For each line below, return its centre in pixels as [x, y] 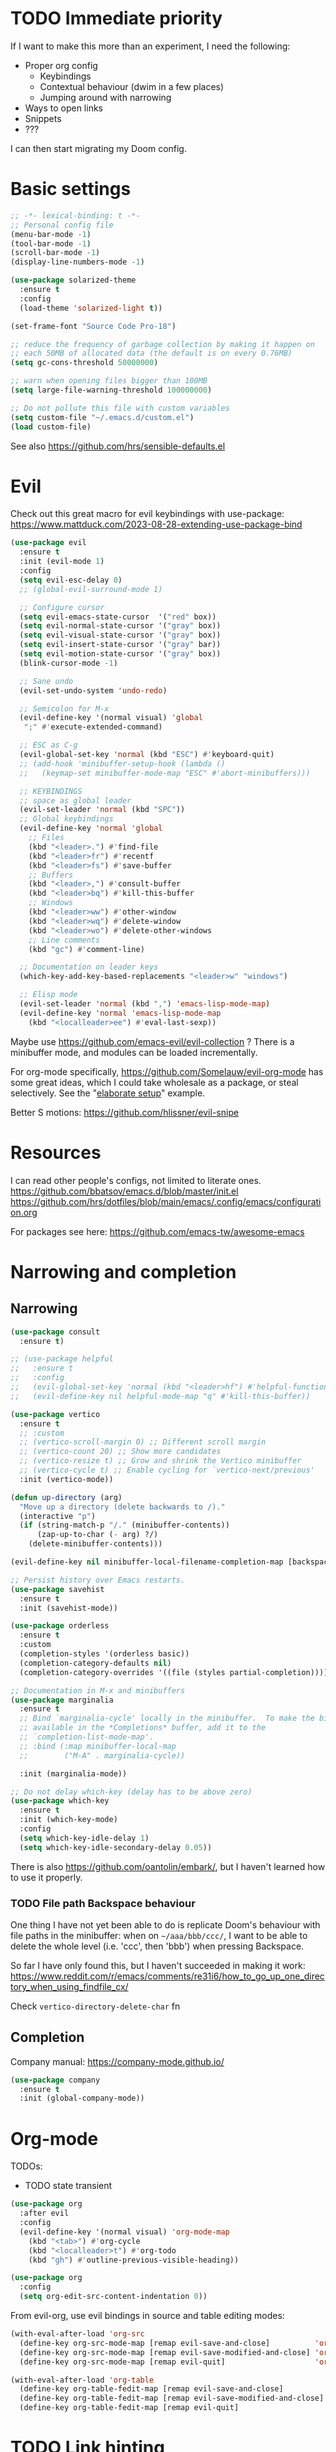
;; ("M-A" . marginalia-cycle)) [102, 1755]
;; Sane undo [46, 681]
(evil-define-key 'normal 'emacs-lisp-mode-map [120, 1013]
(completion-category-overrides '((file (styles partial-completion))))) [176, 1672]
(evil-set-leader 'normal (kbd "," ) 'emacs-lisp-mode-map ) [145, 1004]
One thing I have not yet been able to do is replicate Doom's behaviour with [165, 1924]
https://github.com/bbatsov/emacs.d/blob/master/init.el [124, 1191]
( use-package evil [48, 543]
